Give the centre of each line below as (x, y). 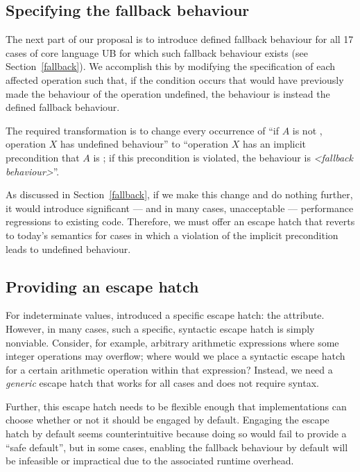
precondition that (43, 157)
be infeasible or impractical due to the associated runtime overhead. (150, 461)
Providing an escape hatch (102, 286)
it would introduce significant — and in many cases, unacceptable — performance (180, 208)
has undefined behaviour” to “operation (144, 144)
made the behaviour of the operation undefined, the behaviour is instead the (168, 93)
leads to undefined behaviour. (68, 248)
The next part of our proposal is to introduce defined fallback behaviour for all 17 (180, 39)
